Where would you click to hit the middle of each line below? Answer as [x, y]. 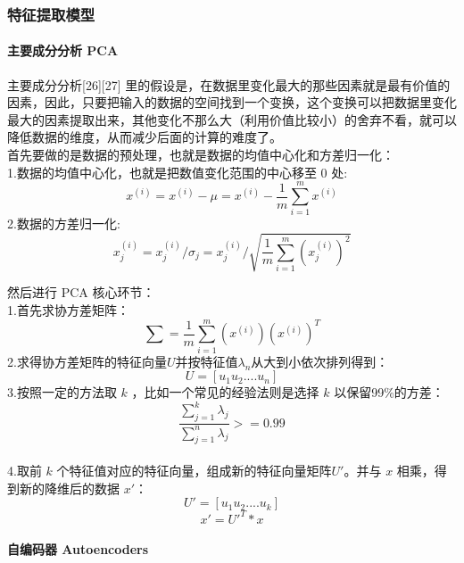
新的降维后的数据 [69, 488]
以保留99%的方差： [389, 392]
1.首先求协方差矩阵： [68, 310]
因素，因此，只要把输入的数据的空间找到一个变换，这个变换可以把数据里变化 [232, 102]
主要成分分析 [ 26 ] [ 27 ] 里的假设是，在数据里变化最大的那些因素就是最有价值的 [229, 84]
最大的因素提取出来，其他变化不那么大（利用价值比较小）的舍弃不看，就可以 [232, 119]
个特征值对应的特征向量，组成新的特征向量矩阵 [194, 471]
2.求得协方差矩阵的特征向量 [87, 361]
